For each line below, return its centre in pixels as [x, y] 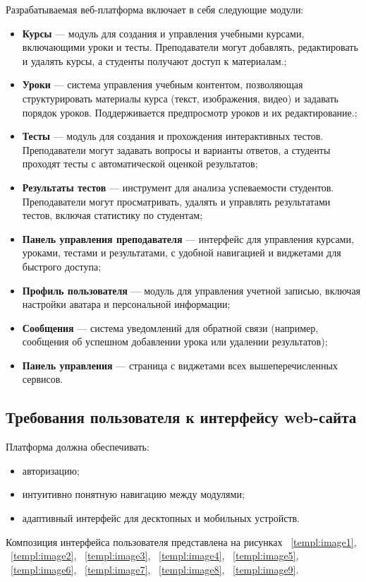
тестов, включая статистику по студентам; [112, 215]
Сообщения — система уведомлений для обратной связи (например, [170, 327]
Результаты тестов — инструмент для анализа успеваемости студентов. [178, 187]
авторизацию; [51, 470]
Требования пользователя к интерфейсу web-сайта [181, 417]
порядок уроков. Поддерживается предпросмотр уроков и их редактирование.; [190, 112]
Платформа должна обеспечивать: [78, 447]
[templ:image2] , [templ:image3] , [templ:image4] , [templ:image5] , [155, 556]
